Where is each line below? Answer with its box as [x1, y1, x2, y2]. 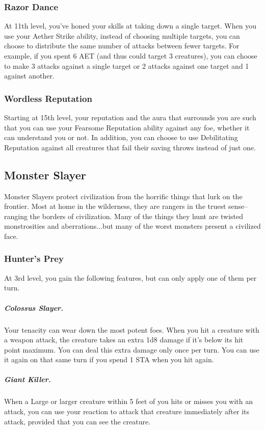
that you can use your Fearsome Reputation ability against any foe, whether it [4, 122, 250, 132]
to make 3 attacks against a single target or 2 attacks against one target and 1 [4, 60, 249, 71]
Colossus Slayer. [4, 302, 64, 313]
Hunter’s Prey [4, 252, 64, 265]
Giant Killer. [4, 374, 51, 385]
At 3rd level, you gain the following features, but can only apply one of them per [4, 272, 257, 283]
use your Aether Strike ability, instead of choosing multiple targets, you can [4, 30, 240, 41]
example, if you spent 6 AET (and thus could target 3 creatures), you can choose [4, 50, 257, 61]
